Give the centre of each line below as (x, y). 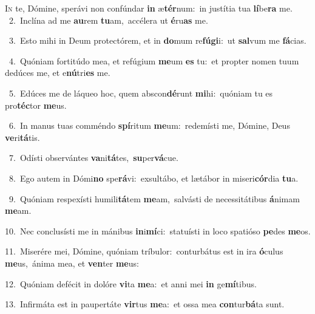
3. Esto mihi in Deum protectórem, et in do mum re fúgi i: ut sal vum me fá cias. (157, 40)
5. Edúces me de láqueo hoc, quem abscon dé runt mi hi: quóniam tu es (141, 93)
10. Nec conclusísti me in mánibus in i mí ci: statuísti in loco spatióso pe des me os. (158, 230)
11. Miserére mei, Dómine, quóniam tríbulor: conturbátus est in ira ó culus (144, 251)
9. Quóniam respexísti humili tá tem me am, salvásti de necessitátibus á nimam (154, 198)
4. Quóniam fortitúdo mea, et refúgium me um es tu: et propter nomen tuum (154, 60)
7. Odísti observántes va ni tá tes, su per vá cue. (93, 158)
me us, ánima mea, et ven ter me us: (72, 263)
